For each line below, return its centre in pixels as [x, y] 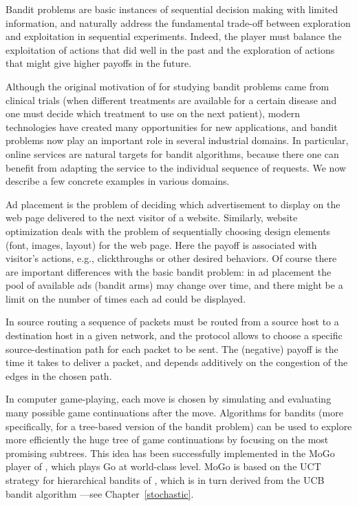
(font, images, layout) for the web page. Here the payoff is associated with [161, 244]
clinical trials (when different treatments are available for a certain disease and [171, 100]
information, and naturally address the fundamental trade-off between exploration [178, 22]
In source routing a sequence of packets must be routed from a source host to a [172, 322]
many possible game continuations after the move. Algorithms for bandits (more [174, 413]
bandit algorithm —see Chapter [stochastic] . [100, 493]
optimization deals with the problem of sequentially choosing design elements [168, 231]
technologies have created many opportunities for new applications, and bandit [172, 126]
